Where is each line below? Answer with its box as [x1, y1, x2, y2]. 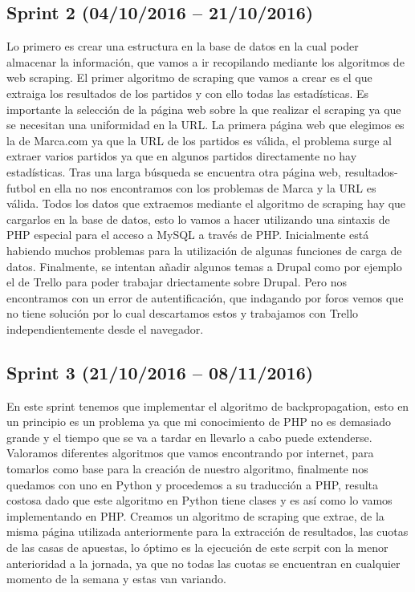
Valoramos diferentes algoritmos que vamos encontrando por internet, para [6, 444, 374, 461]
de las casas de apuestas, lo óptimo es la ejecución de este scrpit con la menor [6, 539, 389, 556]
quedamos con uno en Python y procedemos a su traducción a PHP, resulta [6, 476, 379, 493]
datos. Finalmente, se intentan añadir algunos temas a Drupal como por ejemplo [6, 257, 402, 274]
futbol [6, 179, 36, 196]
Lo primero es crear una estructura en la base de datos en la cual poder [6, 38, 359, 55]
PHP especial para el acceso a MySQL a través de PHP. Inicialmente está [6, 226, 369, 243]
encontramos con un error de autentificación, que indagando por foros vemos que [6, 289, 404, 306]
